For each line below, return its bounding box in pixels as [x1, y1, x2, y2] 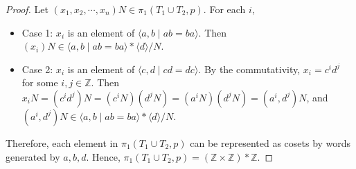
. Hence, [86, 149, 121, 163]
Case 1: [21, 25, 53, 39]
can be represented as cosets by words [190, 135, 351, 150]
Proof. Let [6, 2, 48, 16]
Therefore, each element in [6, 135, 118, 150]
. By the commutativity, [198, 61, 301, 76]
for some [21, 75, 58, 90]
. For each [203, 2, 246, 16]
